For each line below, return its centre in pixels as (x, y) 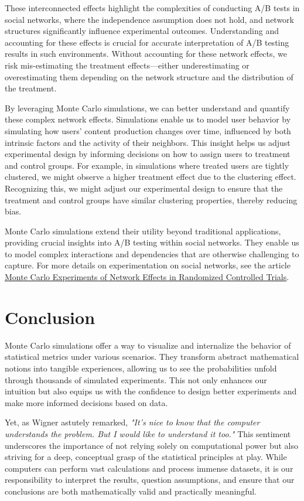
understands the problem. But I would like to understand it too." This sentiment (148, 433)
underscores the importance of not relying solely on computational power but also (152, 445)
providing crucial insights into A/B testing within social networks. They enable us (152, 242)
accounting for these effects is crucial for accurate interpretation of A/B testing (147, 42)
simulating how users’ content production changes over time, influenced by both (148, 130)
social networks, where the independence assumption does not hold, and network (150, 19)
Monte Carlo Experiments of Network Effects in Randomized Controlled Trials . (147, 277)
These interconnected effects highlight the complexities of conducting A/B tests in (152, 8)
